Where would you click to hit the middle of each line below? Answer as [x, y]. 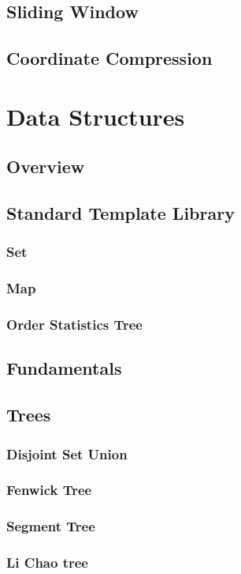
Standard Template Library [120, 213]
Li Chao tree [47, 563]
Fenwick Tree [49, 490]
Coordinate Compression [109, 58]
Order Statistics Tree [74, 325]
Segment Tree [51, 526]
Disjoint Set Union [67, 453]
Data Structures [96, 116]
